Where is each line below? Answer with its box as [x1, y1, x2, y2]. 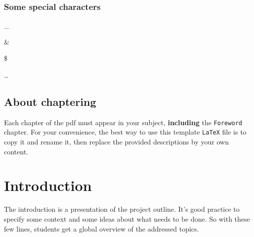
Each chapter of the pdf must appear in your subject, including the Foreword [4, 117, 242, 127]
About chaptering [4, 94, 96, 109]
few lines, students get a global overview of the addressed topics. [4, 223, 199, 234]
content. [4, 146, 28, 156]
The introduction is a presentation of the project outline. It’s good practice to [4, 204, 240, 214]
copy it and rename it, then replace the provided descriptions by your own [4, 137, 229, 147]
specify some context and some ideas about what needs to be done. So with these [4, 214, 250, 224]
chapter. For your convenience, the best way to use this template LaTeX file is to [4, 127, 247, 137]
